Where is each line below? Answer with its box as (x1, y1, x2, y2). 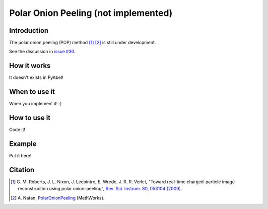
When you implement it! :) (9, 101, 62, 107)
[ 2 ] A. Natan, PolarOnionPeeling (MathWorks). (10, 195, 105, 201)
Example (9, 139, 37, 148)
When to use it (9, 87, 55, 96)
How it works (9, 62, 51, 70)
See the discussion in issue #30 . (9, 49, 75, 55)
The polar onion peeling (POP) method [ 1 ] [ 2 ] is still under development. (9, 40, 156, 46)
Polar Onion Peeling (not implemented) (9, 7, 173, 18)
